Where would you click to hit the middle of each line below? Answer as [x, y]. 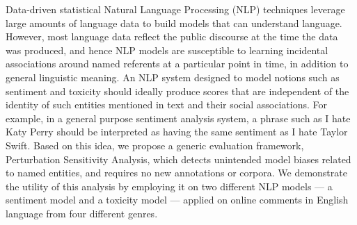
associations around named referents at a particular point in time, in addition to [177, 64]
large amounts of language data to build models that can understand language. [174, 23]
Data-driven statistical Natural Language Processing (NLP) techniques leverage [175, 9]
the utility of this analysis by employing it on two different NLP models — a [169, 186]
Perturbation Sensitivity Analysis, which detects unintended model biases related [178, 159]
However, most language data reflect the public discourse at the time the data [172, 36]
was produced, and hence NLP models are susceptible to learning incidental [167, 50]
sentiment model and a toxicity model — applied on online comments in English [177, 200]
